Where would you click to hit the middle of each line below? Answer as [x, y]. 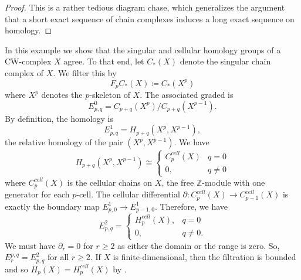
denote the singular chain [225, 61]
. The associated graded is [187, 95]
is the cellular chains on [110, 182]
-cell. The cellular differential [128, 194]
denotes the [62, 95]
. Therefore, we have [191, 206]
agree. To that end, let [104, 61]
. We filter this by [85, 72]
